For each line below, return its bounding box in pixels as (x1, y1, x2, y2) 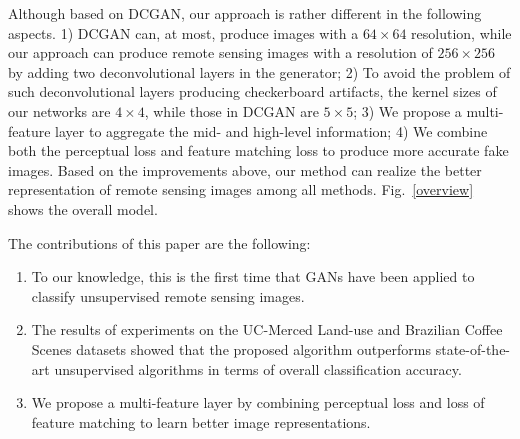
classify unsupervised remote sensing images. (31, 285, 305, 306)
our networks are (8, 100, 111, 121)
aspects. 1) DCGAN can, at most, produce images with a (8, 22, 359, 43)
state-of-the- (435, 338, 511, 359)
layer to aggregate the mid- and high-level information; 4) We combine (55, 120, 488, 141)
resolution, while (411, 22, 512, 43)
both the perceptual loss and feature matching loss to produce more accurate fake (8, 140, 509, 161)
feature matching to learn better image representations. (31, 411, 371, 432)
